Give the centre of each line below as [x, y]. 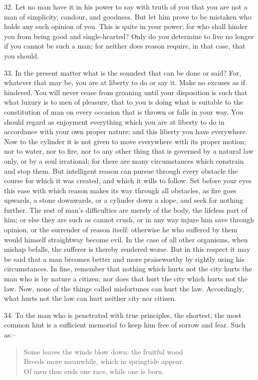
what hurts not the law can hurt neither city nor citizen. [90, 298]
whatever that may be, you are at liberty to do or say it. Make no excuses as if [125, 82]
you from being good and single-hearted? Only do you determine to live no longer [129, 36]
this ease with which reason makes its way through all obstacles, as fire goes [120, 190]
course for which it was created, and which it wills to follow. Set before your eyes [128, 180]
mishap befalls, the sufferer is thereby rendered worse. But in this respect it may [127, 249]
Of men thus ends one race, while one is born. [94, 371]
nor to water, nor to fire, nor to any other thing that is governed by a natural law [129, 151]
